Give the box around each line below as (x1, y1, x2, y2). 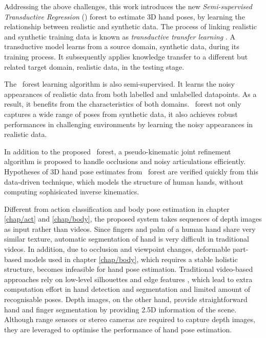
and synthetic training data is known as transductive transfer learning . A (4, 31, 235, 42)
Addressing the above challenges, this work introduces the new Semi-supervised (4, 1, 252, 11)
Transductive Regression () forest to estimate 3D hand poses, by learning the (4, 11, 245, 22)
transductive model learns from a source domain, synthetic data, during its (4, 41, 239, 52)
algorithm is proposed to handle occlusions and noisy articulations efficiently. (4, 156, 246, 167)
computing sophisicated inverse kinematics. (4, 186, 139, 197)
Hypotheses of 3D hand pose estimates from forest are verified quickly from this (4, 166, 258, 176)
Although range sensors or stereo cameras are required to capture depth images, (4, 314, 255, 325)
